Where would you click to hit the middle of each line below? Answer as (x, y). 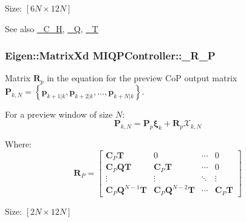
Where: (18, 144)
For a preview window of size (59, 114)
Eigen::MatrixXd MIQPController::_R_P (110, 55)
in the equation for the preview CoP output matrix (142, 78)
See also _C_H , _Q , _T (52, 28)
